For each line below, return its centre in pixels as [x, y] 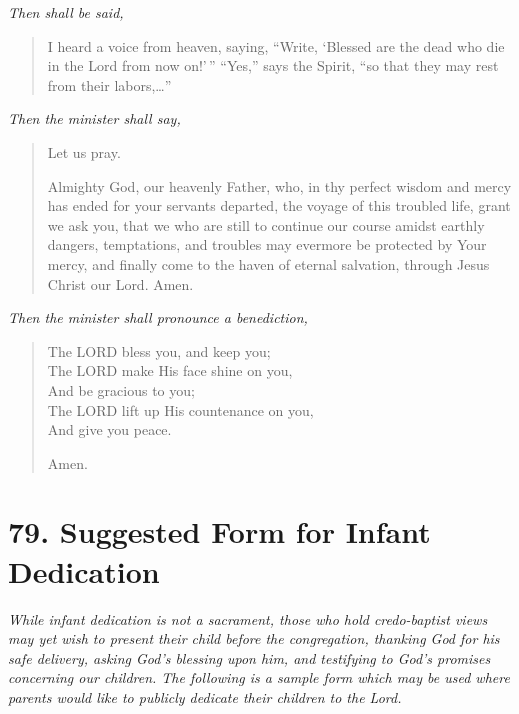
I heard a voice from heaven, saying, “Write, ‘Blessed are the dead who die [276, 45]
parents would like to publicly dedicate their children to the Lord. [205, 696]
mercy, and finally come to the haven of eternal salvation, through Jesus [268, 263]
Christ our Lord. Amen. [120, 283]
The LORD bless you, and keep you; [159, 350]
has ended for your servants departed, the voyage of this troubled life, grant [279, 205]
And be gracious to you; [121, 389]
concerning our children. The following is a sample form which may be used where [259, 677]
